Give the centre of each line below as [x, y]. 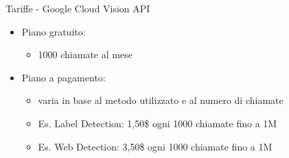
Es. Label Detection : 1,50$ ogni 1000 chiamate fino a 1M [158, 123]
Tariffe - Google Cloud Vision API [78, 8]
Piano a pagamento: [63, 77]
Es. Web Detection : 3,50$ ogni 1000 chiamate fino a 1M [155, 146]
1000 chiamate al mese [85, 54]
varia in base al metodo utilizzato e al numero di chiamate [161, 100]
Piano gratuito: [54, 31]
